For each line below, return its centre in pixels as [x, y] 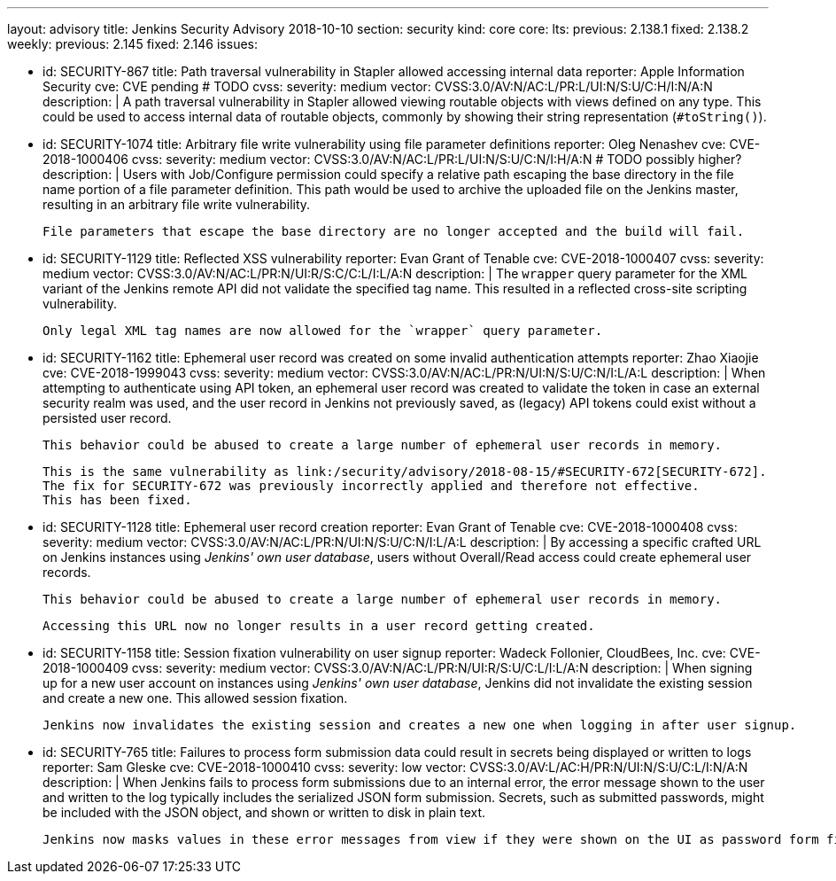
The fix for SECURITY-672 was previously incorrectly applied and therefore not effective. [371, 486]
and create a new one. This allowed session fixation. [195, 698]
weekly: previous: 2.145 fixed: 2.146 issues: [133, 44]
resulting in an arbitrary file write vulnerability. [177, 204]
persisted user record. [107, 418]
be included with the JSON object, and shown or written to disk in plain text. [264, 812]
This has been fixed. [117, 500]
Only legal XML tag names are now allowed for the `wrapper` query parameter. [323, 331]
